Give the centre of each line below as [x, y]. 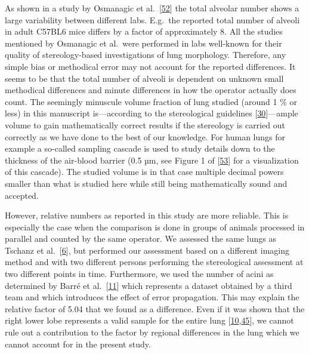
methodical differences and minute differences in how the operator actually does [151, 90]
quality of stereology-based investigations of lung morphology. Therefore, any [146, 55]
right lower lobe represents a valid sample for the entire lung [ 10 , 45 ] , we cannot [149, 320]
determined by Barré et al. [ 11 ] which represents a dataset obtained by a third [149, 285]
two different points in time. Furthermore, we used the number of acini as [139, 274]
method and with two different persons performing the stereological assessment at [154, 262]
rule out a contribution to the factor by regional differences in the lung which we [152, 332]
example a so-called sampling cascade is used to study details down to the [140, 148]
